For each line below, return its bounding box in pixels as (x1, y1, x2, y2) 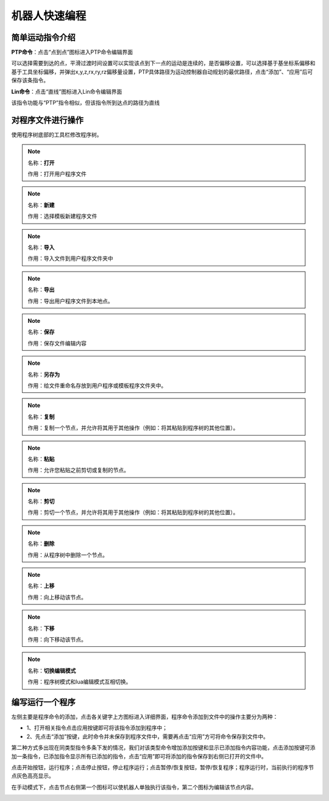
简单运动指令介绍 (11, 32, 76, 43)
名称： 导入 (27, 244, 55, 251)
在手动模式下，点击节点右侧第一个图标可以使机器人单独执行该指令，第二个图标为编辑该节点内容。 (11, 783, 257, 791)
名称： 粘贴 (27, 455, 55, 462)
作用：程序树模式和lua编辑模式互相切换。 (27, 678, 132, 685)
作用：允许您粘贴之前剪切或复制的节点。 (27, 467, 129, 474)
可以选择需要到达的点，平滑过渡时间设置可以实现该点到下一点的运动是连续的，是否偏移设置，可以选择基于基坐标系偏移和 (11, 60, 316, 67)
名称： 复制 (27, 413, 55, 420)
